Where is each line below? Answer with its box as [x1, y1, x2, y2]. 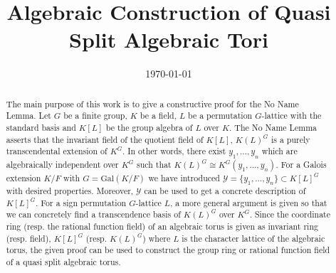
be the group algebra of [105, 122, 193, 134]
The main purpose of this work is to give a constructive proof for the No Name [6, 97, 299, 109]
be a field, [140, 109, 177, 122]
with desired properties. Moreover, [6, 185, 134, 197]
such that [137, 158, 172, 170]
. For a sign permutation [36, 196, 127, 208]
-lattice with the [261, 109, 322, 122]
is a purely [271, 133, 310, 145]
